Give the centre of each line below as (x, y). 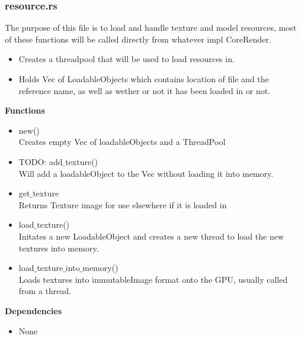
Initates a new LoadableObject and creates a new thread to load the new (151, 236)
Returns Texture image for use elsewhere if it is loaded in (123, 204)
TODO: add (41, 161)
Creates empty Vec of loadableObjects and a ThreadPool (122, 142)
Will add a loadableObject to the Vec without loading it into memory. (146, 173)
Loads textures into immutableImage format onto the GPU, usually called (153, 279)
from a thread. (45, 291)
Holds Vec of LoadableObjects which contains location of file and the (144, 79)
